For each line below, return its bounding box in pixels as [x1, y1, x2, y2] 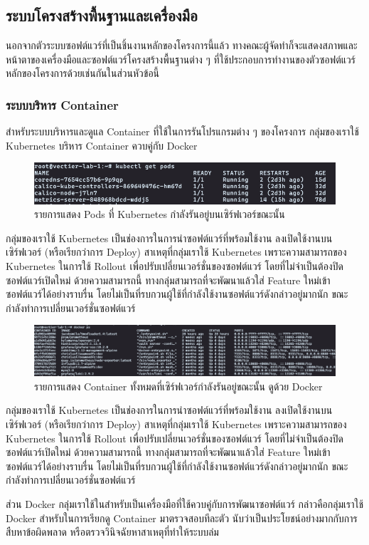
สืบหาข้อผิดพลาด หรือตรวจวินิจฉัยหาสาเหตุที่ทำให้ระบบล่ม [6, 524, 219, 539]
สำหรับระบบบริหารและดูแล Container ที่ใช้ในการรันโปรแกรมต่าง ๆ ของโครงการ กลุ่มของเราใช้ [6, 124, 359, 139]
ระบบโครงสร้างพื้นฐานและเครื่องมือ [6, 4, 198, 26]
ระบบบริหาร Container [6, 95, 119, 113]
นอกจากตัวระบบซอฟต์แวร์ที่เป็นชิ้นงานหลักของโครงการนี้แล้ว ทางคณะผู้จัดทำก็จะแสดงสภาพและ [6, 38, 358, 53]
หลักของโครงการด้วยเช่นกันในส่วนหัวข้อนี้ [6, 66, 160, 81]
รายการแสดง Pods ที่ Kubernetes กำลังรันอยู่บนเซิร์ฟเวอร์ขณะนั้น [34, 207, 285, 222]
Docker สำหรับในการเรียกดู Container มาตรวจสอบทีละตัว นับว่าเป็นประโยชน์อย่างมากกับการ [6, 510, 358, 525]
